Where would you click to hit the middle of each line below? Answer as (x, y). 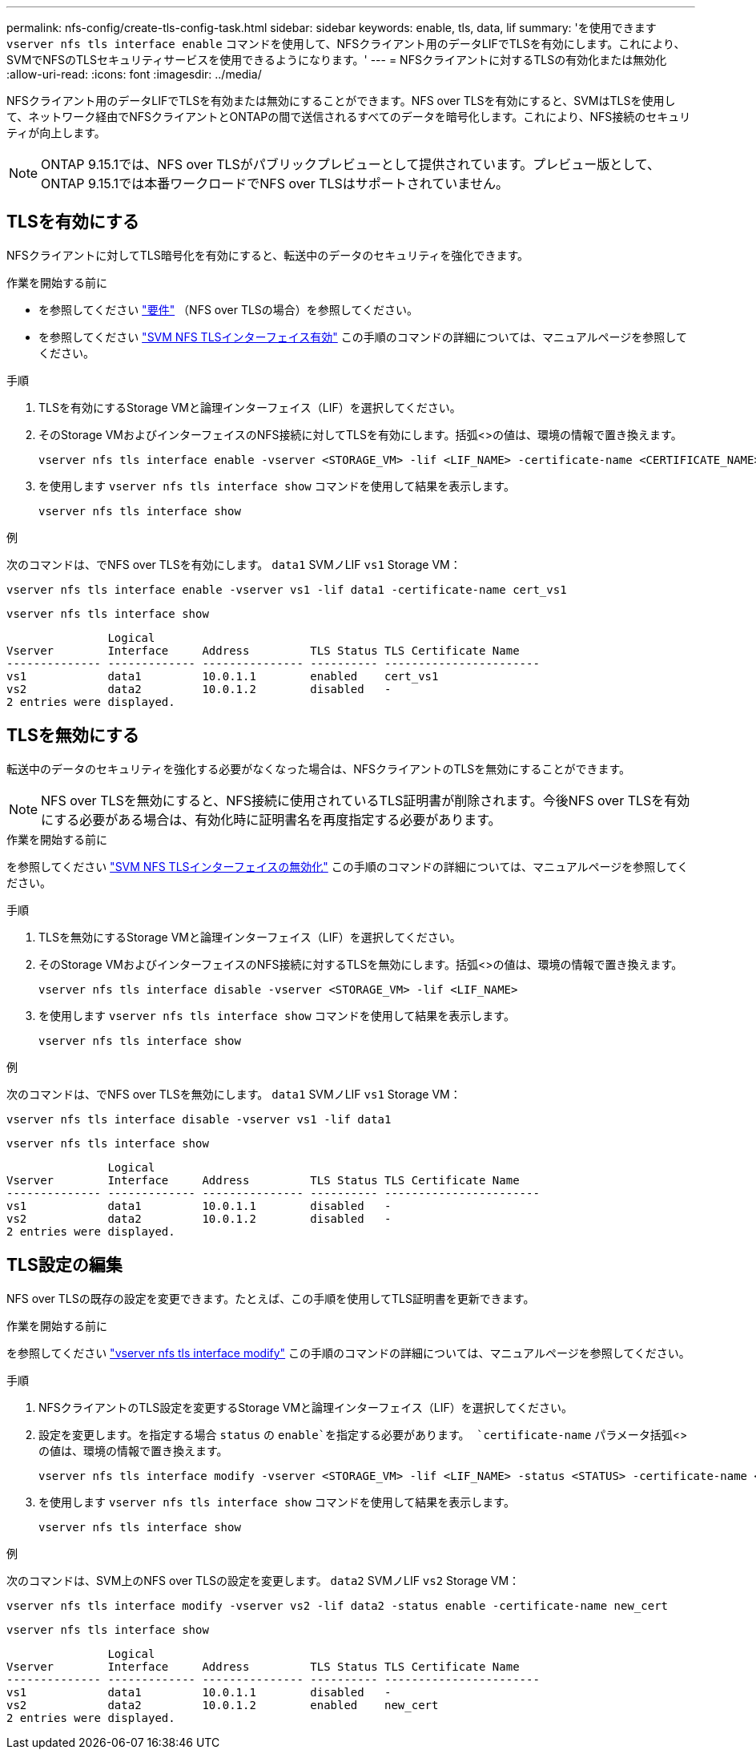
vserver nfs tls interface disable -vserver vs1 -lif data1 (199, 1119)
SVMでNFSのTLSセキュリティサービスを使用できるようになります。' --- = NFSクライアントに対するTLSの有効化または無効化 (337, 60)
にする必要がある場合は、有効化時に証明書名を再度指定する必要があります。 (271, 819)
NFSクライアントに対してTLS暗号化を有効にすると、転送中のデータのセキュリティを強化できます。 (268, 255)
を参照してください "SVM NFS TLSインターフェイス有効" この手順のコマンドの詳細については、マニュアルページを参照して (363, 337)
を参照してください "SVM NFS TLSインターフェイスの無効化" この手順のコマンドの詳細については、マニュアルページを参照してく (348, 866)
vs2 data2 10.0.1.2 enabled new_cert (223, 1705)
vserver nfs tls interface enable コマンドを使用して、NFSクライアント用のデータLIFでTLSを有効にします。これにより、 (346, 44)
